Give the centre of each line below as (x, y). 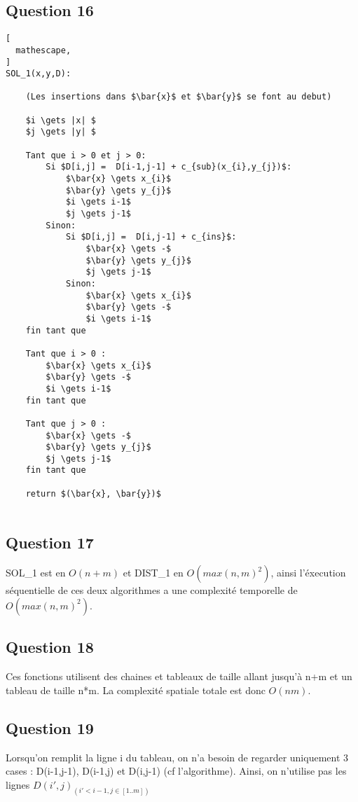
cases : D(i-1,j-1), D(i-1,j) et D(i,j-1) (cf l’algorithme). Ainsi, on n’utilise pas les (176, 771)
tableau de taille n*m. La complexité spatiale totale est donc (136, 690)
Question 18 (50, 647)
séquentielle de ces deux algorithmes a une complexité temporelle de (152, 590)
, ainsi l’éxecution (308, 573)
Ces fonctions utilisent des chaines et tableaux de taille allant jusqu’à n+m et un (179, 676)
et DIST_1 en (153, 573)
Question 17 (50, 542)
